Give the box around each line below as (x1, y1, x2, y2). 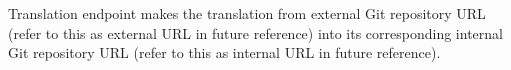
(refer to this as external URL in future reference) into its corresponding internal (8, 22, 503, 43)
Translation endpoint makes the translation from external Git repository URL (8, 3, 486, 23)
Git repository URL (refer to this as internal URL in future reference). (8, 42, 441, 63)
